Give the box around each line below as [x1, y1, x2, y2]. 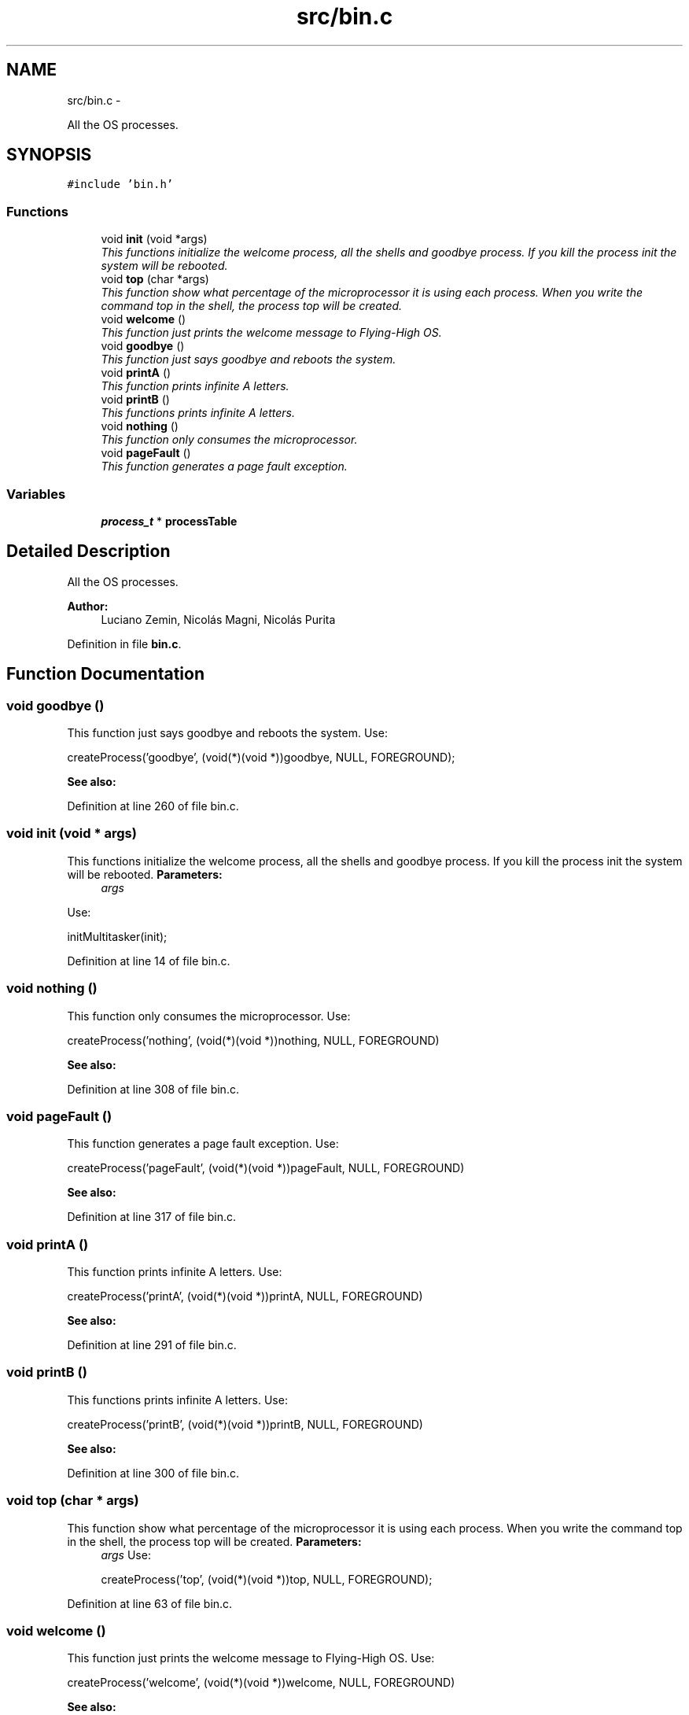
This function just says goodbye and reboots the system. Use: [67, 726, 388, 739]
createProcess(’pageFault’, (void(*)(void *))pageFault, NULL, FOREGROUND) [67, 1161, 465, 1175]
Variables [6, 485, 66, 502]
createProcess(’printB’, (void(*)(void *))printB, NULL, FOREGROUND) [67, 1417, 423, 1431]
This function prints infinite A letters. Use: [67, 1265, 282, 1278]
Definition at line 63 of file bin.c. [67, 1596, 233, 1610]
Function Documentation [6, 664, 204, 684]
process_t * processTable [101, 514, 238, 528]
